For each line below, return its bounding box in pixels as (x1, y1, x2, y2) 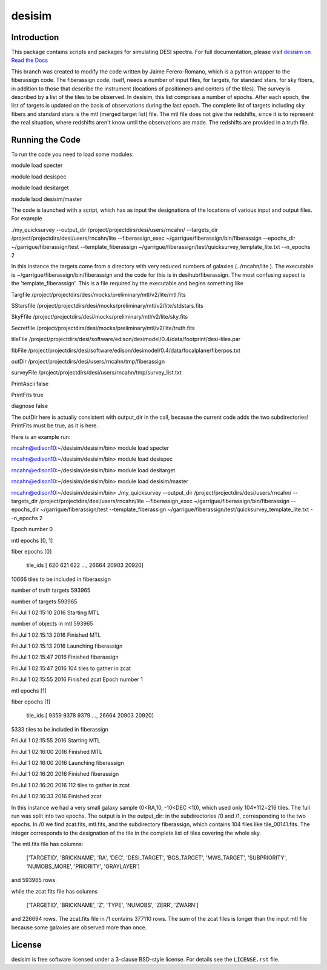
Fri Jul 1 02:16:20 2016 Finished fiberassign (11, 770, 119, 778)
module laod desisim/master (11, 195, 82, 203)
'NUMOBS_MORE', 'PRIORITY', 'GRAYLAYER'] (26, 863, 140, 870)
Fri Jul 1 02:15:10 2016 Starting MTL (11, 609, 100, 616)
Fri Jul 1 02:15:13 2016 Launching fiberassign (11, 642, 123, 649)
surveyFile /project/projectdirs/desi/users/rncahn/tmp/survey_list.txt (11, 369, 182, 376)
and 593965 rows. (11, 877, 57, 884)
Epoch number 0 (11, 526, 53, 533)
